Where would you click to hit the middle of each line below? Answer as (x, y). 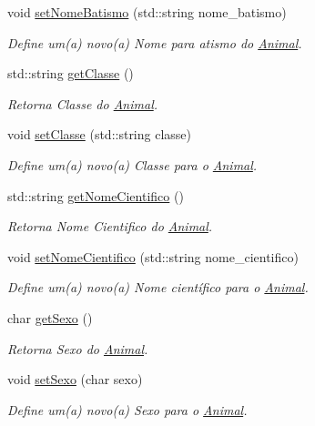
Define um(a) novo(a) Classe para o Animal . (132, 164)
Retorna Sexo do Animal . (78, 348)
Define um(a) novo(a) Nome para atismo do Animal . (155, 42)
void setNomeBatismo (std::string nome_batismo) (147, 12)
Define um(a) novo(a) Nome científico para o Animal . (158, 287)
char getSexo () (50, 317)
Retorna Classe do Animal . (83, 103)
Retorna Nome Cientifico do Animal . (110, 226)
